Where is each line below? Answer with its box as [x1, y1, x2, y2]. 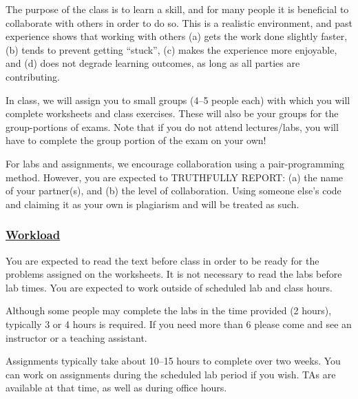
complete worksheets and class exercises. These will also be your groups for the [6, 106, 339, 121]
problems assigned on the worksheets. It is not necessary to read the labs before [6, 267, 342, 281]
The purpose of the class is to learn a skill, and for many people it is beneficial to [6, 2, 349, 16]
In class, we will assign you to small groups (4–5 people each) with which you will [6, 92, 350, 107]
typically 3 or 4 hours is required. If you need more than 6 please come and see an [6, 316, 352, 331]
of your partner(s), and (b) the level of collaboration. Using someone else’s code [6, 183, 341, 198]
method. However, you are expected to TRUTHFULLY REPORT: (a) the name [6, 170, 344, 184]
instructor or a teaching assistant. [6, 330, 147, 345]
